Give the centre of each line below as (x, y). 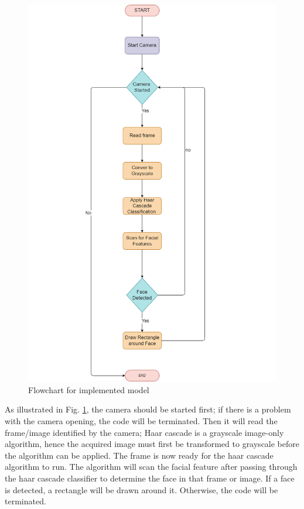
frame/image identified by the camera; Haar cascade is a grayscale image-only (144, 432)
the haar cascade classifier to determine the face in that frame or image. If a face (150, 478)
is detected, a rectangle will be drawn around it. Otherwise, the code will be (141, 489)
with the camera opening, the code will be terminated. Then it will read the (141, 420)
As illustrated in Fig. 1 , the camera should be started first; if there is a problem (148, 409)
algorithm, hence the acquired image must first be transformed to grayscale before (152, 444)
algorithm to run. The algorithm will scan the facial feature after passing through (151, 467)
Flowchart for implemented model (89, 389)
